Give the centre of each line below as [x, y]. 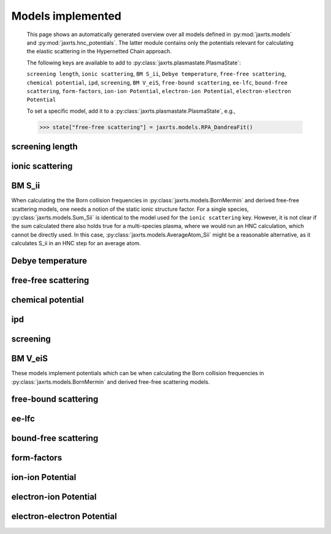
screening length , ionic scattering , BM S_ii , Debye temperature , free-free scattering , [156, 74]
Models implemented [67, 16]
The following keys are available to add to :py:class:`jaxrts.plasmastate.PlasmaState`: [134, 63]
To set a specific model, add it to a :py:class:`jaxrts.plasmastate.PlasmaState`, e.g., [131, 111]
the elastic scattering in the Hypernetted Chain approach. [99, 51]
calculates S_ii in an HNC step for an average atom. [76, 243]
